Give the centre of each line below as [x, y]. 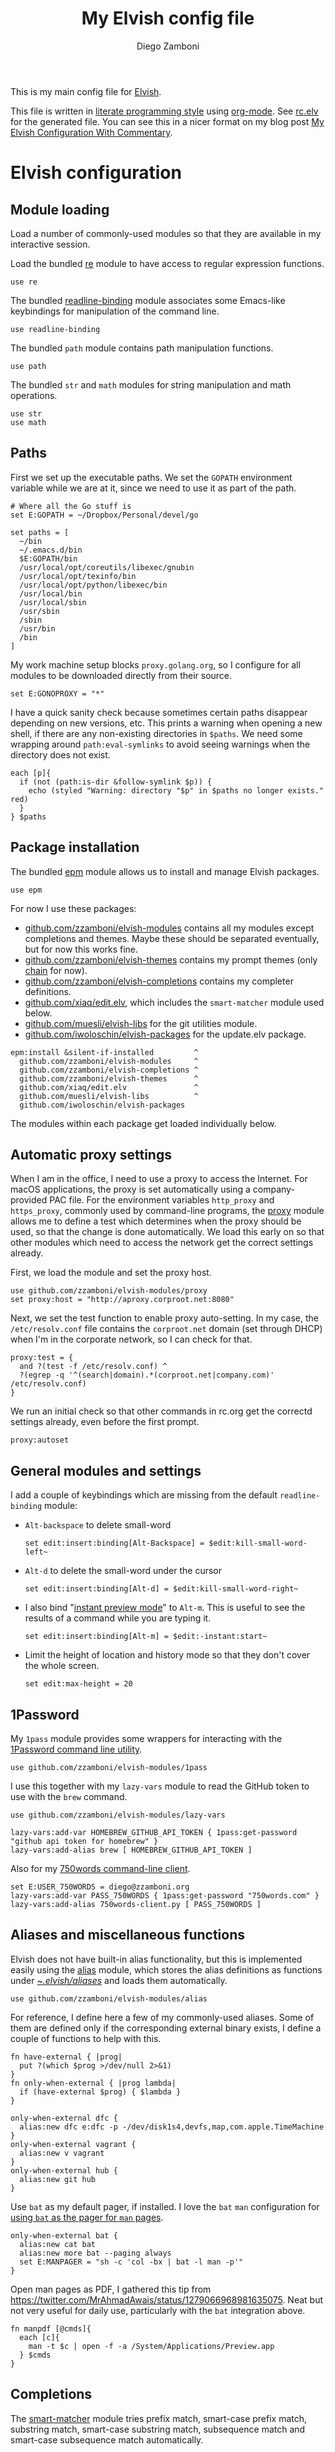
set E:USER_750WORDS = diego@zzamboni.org [100, 1887]
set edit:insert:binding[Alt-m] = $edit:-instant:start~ [146, 1637]
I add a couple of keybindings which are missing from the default [144, 1495]
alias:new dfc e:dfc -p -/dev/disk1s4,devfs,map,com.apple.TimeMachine [172, 2127]
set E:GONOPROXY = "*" [57, 693]
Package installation [75, 847]
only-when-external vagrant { [73, 2144]
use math [28, 422]
